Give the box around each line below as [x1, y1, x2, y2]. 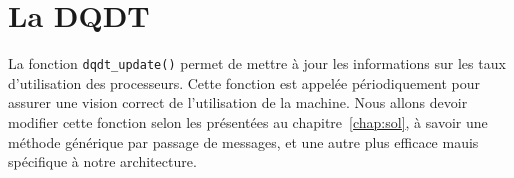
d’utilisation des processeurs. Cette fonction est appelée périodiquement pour [8, 72, 480, 93]
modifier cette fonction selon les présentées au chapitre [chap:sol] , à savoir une [8, 111, 488, 132]
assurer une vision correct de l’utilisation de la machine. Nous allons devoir [8, 92, 468, 113]
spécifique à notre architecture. [8, 151, 197, 172]
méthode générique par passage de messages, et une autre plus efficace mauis [8, 131, 479, 152]
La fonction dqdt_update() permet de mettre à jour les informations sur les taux [8, 53, 506, 74]
